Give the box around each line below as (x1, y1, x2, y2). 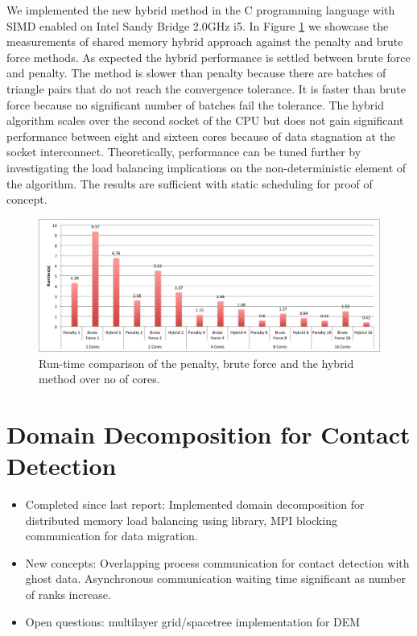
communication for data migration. (25, 527, 198, 544)
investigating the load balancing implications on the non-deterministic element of (6, 159, 407, 176)
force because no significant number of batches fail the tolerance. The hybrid (6, 96, 384, 113)
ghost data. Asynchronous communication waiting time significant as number (25, 570, 406, 587)
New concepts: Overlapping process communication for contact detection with (25, 554, 410, 571)
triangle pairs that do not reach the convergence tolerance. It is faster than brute (6, 80, 406, 97)
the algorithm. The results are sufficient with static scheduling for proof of (6, 175, 373, 192)
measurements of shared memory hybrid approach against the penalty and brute (6, 33, 403, 50)
